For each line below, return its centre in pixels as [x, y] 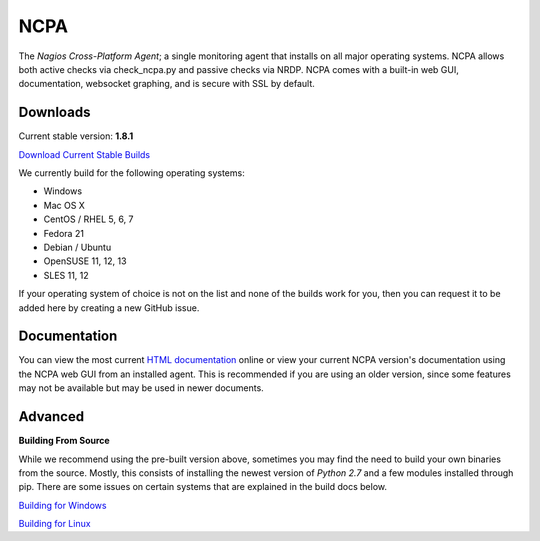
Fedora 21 [64, 233]
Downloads [54, 112]
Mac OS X [64, 205]
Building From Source [64, 441]
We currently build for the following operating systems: [131, 173]
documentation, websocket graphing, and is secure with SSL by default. [166, 84]
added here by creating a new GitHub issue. [109, 307]
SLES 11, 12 [66, 275]
